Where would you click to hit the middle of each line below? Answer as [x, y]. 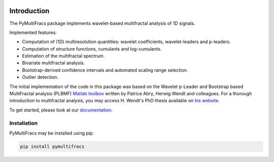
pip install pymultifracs [52, 146]
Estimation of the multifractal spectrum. [63, 56]
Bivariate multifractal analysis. [54, 63]
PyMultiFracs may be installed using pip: [52, 133]
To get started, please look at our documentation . [61, 110]
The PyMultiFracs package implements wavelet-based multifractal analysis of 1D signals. [102, 23]
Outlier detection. [40, 77]
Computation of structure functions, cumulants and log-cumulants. [92, 49]
